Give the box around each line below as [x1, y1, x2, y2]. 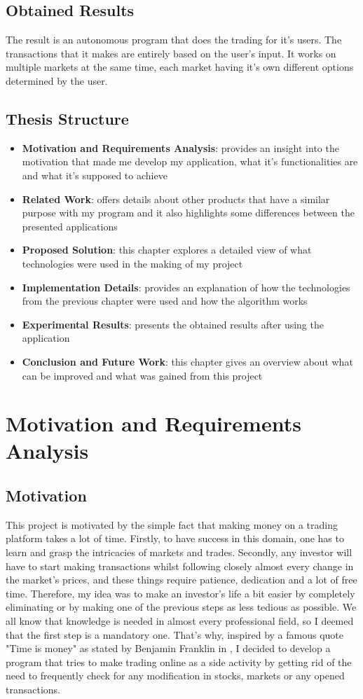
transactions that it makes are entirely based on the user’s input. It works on [6, 46, 336, 60]
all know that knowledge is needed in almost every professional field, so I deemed [6, 614, 354, 628]
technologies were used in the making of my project [22, 256, 243, 270]
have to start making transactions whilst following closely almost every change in [6, 558, 354, 573]
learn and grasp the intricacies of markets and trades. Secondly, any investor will [6, 545, 352, 560]
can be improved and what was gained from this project [22, 368, 263, 382]
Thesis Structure [6, 107, 129, 129]
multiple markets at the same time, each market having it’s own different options [6, 60, 354, 74]
